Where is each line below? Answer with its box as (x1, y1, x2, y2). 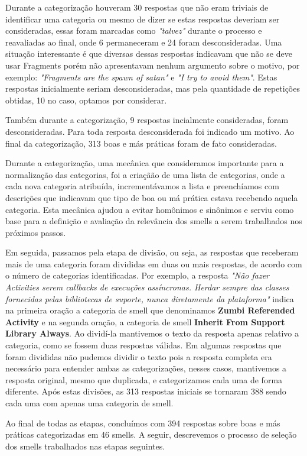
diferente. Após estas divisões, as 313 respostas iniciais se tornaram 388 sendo (5, 385, 286, 397)
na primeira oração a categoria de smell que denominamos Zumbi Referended (5, 304, 295, 316)
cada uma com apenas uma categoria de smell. (5, 397, 174, 409)
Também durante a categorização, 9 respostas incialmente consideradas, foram (5, 114, 289, 126)
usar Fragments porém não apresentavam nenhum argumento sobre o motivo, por (5, 59, 300, 71)
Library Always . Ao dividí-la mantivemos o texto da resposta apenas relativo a (5, 327, 299, 339)
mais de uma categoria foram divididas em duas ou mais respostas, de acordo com (5, 257, 302, 270)
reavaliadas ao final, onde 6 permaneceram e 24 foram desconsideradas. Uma (5, 35, 282, 48)
